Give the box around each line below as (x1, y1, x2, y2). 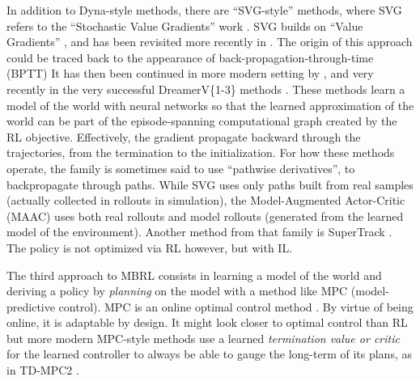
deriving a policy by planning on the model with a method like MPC (6, 282, 348, 299)
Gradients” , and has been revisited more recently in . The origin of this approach (6, 33, 413, 50)
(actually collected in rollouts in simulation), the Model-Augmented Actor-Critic (6, 192, 405, 209)
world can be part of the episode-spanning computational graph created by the (6, 112, 397, 129)
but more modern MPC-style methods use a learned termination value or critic (6, 329, 400, 346)
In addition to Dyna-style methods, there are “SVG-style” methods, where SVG (6, 2, 402, 18)
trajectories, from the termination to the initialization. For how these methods (6, 144, 395, 161)
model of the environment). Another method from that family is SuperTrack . (6, 223, 392, 240)
